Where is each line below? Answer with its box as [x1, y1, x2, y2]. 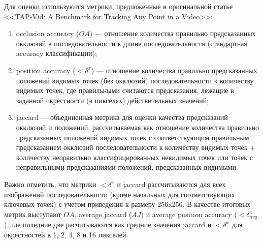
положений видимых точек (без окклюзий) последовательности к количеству [16, 75, 254, 85]
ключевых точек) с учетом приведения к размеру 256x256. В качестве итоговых [4, 199, 251, 209]
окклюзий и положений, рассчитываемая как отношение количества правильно [16, 121, 259, 132]
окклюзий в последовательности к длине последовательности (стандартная [16, 38, 247, 48]
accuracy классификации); [16, 48, 97, 58]
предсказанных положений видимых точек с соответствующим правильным [16, 132, 249, 142]
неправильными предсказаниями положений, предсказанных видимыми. [16, 162, 238, 172]
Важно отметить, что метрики [4, 178, 96, 189]
